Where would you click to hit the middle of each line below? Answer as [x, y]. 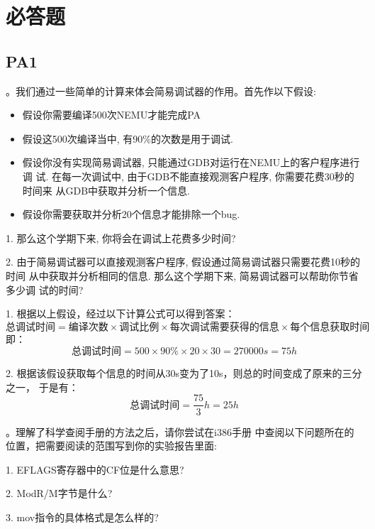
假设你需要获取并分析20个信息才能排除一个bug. [131, 214]
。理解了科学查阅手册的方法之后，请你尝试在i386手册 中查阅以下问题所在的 [180, 431]
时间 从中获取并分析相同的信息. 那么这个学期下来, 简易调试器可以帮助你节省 [182, 275]
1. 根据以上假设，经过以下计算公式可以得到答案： [121, 313]
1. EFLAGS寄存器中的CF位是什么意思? [95, 469]
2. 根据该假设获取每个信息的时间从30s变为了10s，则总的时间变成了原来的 [174, 373]
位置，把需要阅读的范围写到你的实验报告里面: [111, 446]
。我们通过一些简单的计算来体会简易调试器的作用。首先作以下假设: [161, 91]
